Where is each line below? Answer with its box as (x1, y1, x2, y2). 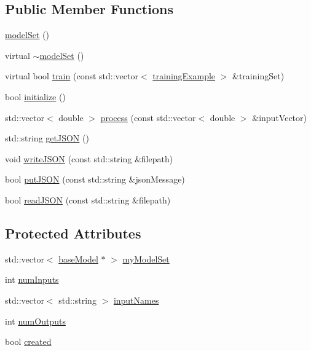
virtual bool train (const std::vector (5, 69, 138, 82)
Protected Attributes (5, 223, 141, 242)
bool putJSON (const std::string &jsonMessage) (5, 173, 185, 186)
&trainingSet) (232, 69, 285, 82)
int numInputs (5, 273, 59, 286)
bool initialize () (5, 90, 66, 103)
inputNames (113, 293, 159, 306)
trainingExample (152, 69, 216, 82)
